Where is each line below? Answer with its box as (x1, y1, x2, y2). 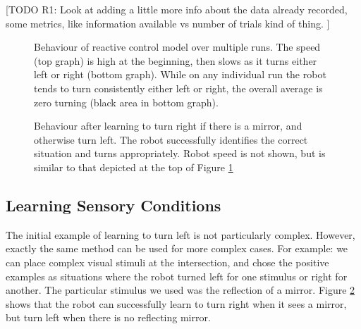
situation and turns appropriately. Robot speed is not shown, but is (34, 146, 326, 161)
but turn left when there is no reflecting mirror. (6, 310, 211, 325)
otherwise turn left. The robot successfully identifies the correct (34, 132, 308, 147)
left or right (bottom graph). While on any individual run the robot (34, 67, 326, 82)
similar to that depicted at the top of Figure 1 (34, 159, 233, 174)
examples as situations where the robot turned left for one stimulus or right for (6, 268, 348, 283)
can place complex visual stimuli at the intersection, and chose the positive (6, 254, 329, 269)
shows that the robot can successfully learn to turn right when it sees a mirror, (6, 296, 347, 311)
